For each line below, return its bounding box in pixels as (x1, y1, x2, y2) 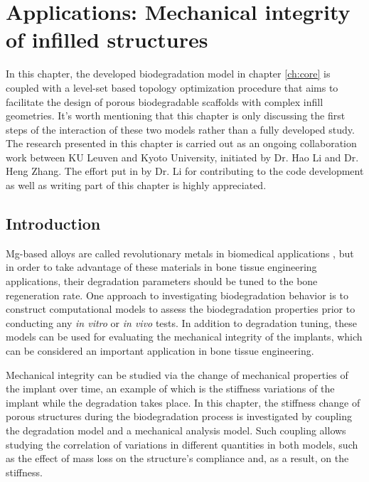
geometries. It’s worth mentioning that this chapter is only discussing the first (6, 108, 346, 123)
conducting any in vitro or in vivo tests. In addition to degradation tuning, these (6, 315, 357, 330)
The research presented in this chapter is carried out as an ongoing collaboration (6, 136, 357, 151)
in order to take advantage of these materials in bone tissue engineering (6, 259, 317, 274)
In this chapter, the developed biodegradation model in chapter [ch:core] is (6, 66, 331, 81)
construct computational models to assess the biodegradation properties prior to (6, 301, 355, 316)
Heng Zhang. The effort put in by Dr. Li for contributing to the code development (6, 164, 364, 178)
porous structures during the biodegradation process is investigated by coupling (6, 409, 352, 424)
